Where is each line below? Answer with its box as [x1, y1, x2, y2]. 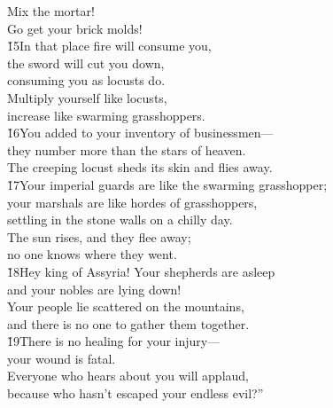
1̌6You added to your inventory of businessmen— [7, 123, 274, 142]
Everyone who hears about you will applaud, [7, 366, 249, 385]
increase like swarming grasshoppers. [7, 106, 205, 124]
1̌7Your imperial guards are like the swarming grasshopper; [7, 175, 328, 193]
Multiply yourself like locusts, [7, 88, 167, 106]
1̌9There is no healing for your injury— [7, 332, 221, 350]
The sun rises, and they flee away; [7, 227, 191, 246]
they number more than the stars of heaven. [7, 140, 246, 159]
